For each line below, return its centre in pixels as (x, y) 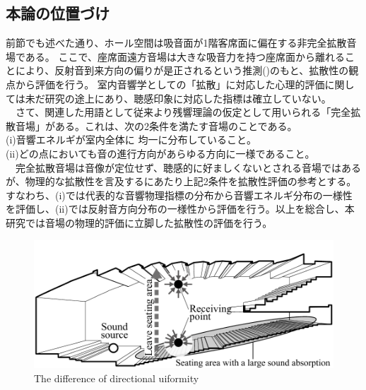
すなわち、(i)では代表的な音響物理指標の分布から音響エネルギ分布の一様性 (179, 195)
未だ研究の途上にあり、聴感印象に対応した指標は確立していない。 (178, 98)
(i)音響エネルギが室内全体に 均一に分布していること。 (131, 140)
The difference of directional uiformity (117, 378)
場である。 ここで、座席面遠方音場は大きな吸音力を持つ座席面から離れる (175, 56)
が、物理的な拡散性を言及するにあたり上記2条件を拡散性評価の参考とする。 (181, 181)
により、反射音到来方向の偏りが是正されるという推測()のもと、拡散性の (182, 70)
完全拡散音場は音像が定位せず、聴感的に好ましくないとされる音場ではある (188, 167)
